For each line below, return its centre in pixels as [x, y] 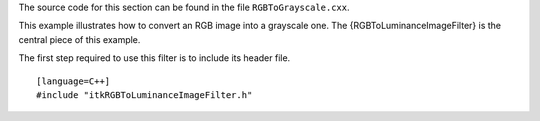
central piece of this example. [79, 39]
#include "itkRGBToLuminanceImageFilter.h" [144, 94]
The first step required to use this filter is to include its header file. [154, 58]
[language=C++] [73, 81]
